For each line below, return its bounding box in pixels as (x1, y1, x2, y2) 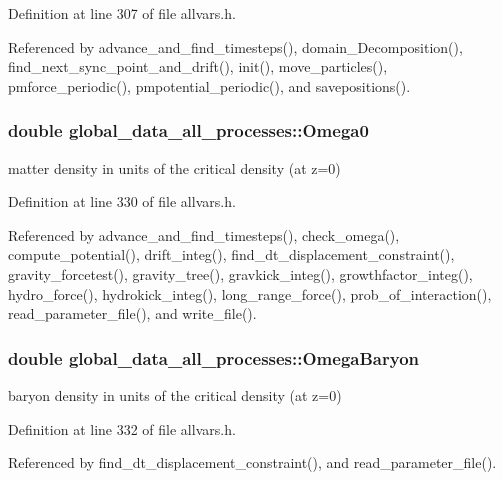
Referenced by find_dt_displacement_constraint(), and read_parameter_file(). (8, 452, 497, 473)
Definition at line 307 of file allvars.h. (8, 3, 236, 23)
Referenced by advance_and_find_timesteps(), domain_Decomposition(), (8, 36, 463, 57)
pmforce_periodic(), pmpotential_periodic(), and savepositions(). (8, 75, 411, 96)
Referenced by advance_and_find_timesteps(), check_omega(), (8, 224, 400, 245)
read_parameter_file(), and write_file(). (8, 303, 257, 324)
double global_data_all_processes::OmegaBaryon (8, 345, 419, 370)
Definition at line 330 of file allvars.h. (8, 191, 236, 212)
